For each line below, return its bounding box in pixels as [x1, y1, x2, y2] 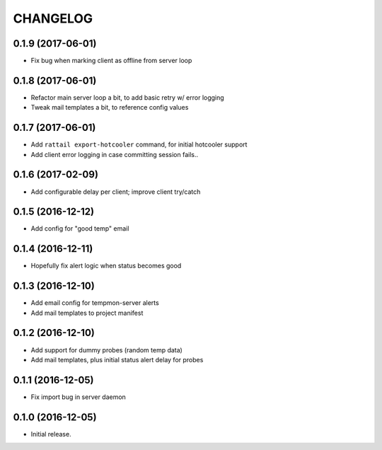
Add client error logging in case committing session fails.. [30, 150, 199, 158]
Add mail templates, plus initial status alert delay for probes [30, 355, 204, 364]
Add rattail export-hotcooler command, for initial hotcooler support [30, 140, 248, 149]
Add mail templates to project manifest [30, 308, 144, 317]
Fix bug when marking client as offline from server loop [30, 57, 192, 65]
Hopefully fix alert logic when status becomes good [30, 262, 182, 270]
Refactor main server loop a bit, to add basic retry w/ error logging [30, 93, 224, 102]
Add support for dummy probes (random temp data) [30, 345, 183, 354]
